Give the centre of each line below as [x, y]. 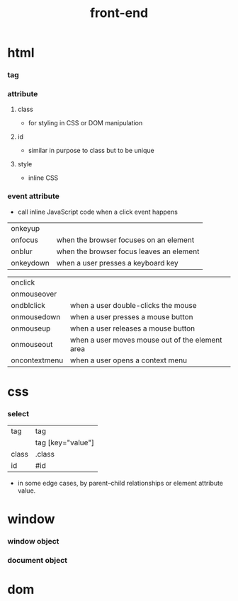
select [18, 413]
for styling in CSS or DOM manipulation [85, 123]
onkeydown [30, 263]
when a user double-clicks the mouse [133, 305]
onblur [22, 251]
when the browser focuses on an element [125, 240]
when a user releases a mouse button [132, 328]
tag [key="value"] [64, 442]
